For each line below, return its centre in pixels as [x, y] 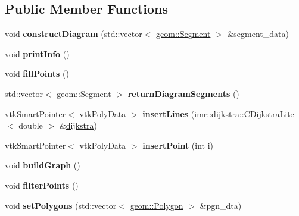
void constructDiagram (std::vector [74, 34]
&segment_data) [258, 34]
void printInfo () [37, 53]
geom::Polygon [157, 205]
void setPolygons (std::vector [61, 205]
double [31, 125]
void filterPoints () [42, 185]
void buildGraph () [43, 165]
